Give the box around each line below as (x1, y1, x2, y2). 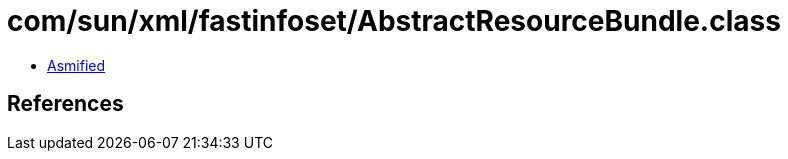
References (7, 91, 124, 117)
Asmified (47, 56, 106, 74)
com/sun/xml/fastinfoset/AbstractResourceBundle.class (7, 4, 781, 38)
